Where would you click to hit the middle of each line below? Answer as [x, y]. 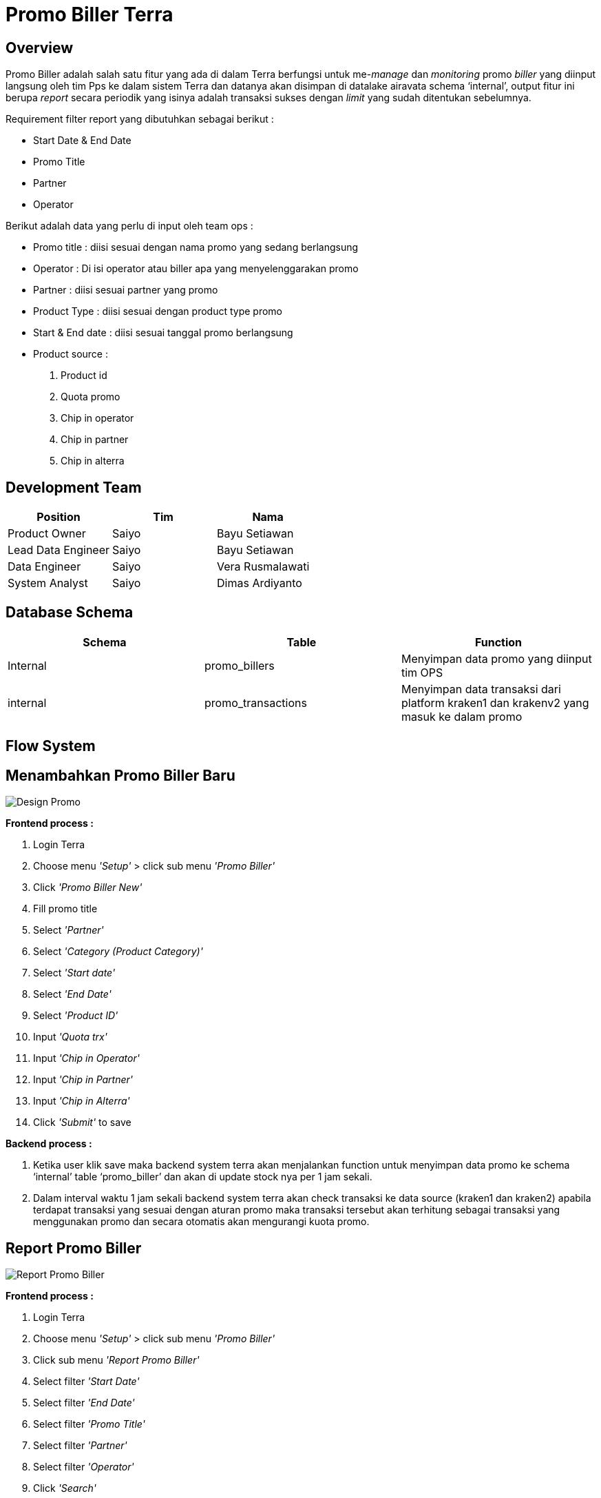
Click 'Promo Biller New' [88, 887]
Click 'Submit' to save [82, 1122]
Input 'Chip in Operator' [86, 1058]
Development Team [74, 487]
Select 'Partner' [68, 930]
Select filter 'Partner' [80, 1445]
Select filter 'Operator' [84, 1466]
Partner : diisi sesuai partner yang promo [126, 290]
